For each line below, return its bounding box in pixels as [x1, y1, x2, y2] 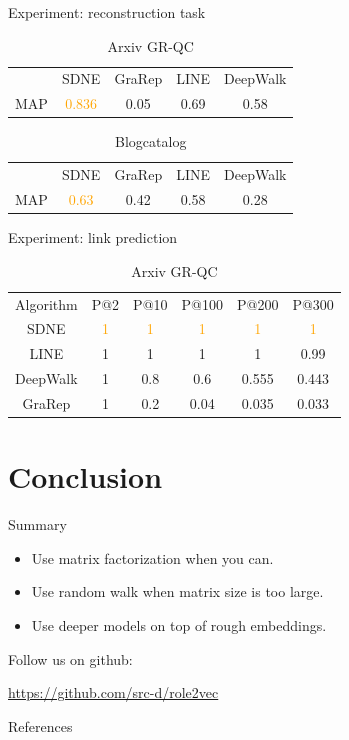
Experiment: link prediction [8, 227, 178, 248]
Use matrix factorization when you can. [31, 547, 274, 568]
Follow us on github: [8, 648, 133, 669]
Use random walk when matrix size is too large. [31, 581, 324, 602]
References [8, 715, 73, 736]
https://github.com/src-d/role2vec [8, 682, 219, 703]
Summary [8, 514, 67, 535]
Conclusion [8, 456, 163, 497]
